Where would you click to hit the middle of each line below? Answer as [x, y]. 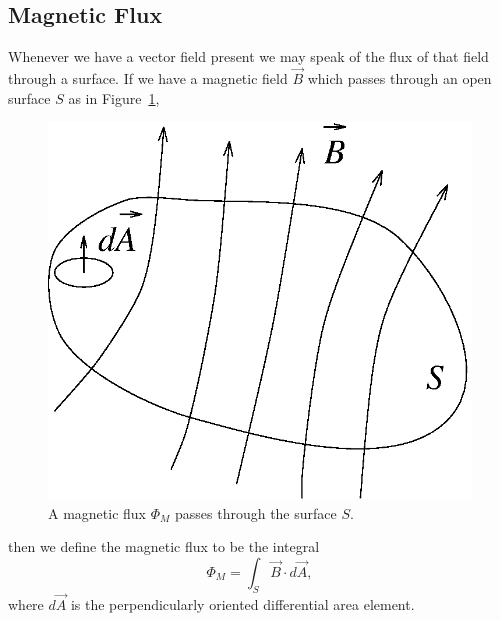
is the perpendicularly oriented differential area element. [242, 603]
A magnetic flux [97, 512]
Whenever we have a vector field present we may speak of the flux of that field [248, 56]
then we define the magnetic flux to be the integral [164, 546]
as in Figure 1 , [114, 97]
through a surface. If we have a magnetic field [148, 78]
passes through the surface [255, 512]
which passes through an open [399, 78]
